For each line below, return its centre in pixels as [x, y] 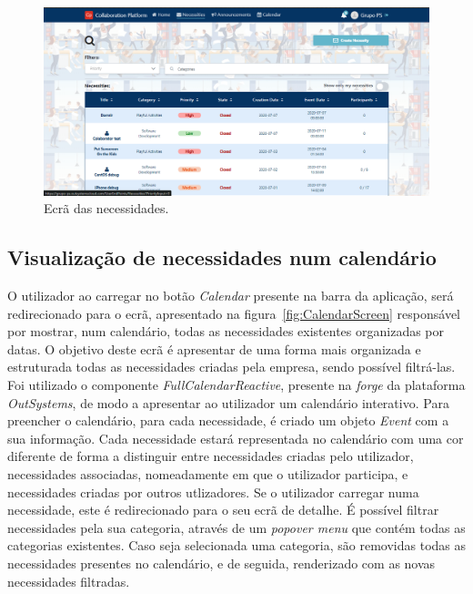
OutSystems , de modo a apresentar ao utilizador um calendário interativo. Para [228, 402]
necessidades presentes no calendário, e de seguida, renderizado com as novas [221, 563]
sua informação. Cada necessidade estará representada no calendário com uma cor [236, 438]
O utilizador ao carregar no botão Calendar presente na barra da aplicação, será [231, 295]
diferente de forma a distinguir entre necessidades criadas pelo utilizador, [211, 456]
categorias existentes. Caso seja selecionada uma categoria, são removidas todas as [237, 545]
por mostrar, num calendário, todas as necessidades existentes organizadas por [226, 331]
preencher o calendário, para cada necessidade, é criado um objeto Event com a [228, 420]
